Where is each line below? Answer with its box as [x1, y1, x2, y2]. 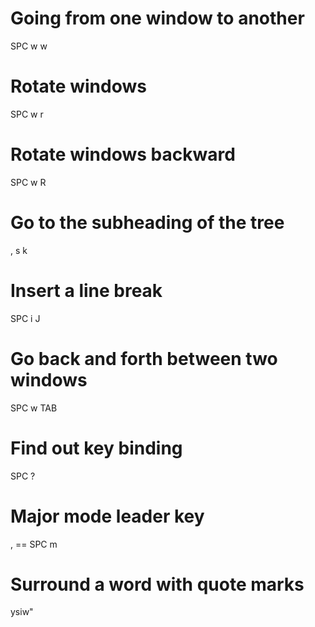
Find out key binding [10, 437, 183, 459]
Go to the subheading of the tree [10, 212, 285, 234]
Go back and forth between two [10, 347, 278, 370]
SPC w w [10, 40, 48, 52]
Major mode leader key [10, 505, 205, 527]
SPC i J [10, 312, 41, 324]
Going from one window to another [10, 7, 305, 30]
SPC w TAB [10, 402, 58, 414]
